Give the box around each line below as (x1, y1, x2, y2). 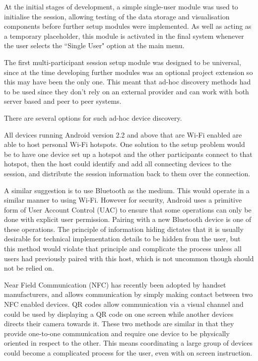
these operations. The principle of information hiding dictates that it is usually (4, 223, 244, 234)
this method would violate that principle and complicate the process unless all (4, 243, 242, 254)
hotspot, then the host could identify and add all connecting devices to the (4, 158, 231, 169)
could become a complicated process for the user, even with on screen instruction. (4, 348, 253, 358)
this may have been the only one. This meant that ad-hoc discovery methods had (4, 76, 251, 87)
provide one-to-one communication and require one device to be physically (4, 328, 230, 338)
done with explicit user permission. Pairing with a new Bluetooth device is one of (4, 214, 252, 224)
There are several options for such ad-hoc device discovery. (4, 112, 182, 123)
